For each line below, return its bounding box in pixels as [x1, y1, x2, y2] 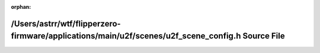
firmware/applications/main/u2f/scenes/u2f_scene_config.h [11, 31, 241, 41]
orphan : [11, 4, 31, 10]
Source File [242, 31, 285, 41]
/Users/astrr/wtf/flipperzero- [11, 18, 121, 29]
